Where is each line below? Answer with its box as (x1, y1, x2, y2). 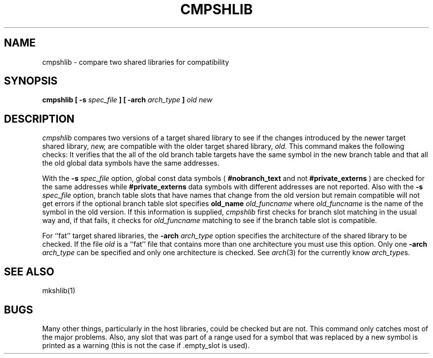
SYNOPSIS (4, 75, 58, 88)
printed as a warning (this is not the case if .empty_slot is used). (42, 341, 250, 350)
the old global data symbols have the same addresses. (42, 159, 219, 168)
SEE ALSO (4, 265, 54, 278)
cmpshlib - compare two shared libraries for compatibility (42, 57, 229, 66)
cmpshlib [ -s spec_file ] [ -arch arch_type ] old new (42, 95, 213, 104)
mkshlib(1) (42, 286, 76, 295)
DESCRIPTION (4, 112, 75, 125)
